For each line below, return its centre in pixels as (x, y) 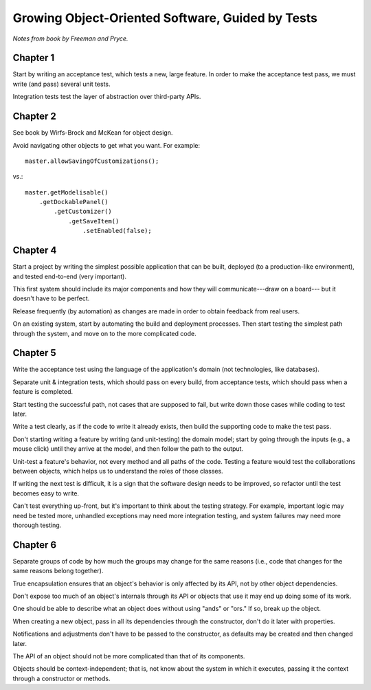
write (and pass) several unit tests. (61, 84)
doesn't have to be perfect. (51, 298)
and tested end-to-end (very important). (70, 276)
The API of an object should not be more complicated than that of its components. (129, 656)
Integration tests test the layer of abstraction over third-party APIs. (107, 97)
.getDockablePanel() (74, 202)
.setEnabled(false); (117, 231)
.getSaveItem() (94, 221)
